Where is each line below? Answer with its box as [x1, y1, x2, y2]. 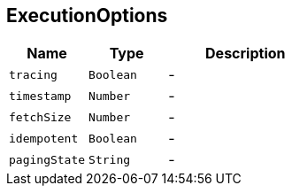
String [88, 152, 131, 166]
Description [205, 44, 286, 63]
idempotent [9, 131, 79, 145]
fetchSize [9, 110, 72, 124]
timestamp [9, 89, 72, 103]
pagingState [9, 152, 86, 166]
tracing [9, 67, 58, 81]
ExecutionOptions [6, 4, 168, 27]
